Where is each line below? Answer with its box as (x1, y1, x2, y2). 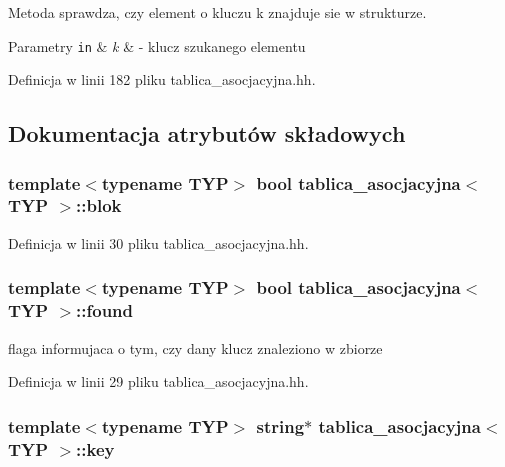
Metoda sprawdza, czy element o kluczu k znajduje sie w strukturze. (8, 2, 427, 22)
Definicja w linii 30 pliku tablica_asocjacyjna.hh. (8, 232, 309, 253)
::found (76, 298, 133, 323)
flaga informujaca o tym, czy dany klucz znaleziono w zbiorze (8, 337, 383, 358)
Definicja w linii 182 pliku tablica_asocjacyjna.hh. (8, 69, 316, 90)
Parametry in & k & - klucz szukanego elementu (8, 35, 306, 56)
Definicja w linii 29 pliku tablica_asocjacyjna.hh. (8, 371, 309, 392)
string (256, 413, 305, 438)
